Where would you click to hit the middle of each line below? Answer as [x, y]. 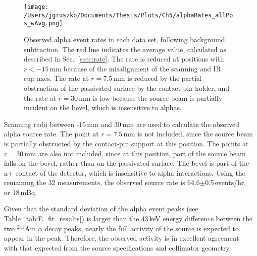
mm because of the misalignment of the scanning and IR [135, 68]
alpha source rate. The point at [51, 134]
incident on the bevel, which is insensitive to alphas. [103, 107]
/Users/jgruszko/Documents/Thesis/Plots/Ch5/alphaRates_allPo [128, 15]
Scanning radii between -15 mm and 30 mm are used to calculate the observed [122, 124]
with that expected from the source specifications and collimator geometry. [118, 247]
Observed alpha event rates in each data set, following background [125, 39]
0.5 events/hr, [226, 182]
